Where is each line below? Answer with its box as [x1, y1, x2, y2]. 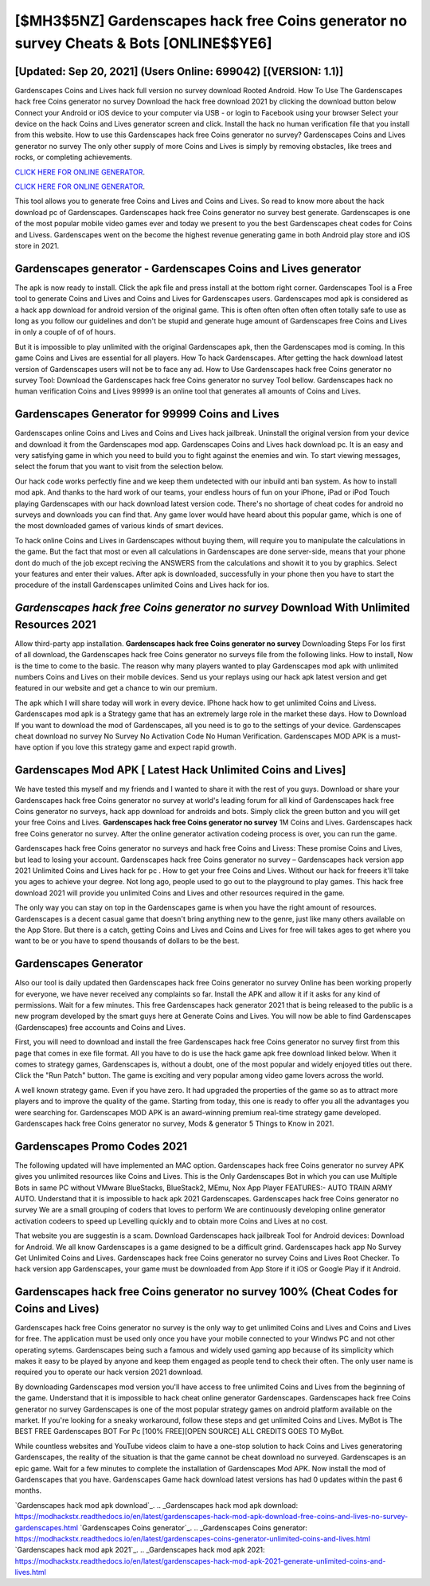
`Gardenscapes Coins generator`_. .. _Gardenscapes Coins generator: [80, 1522, 308, 1533]
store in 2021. [14, 241, 60, 250]
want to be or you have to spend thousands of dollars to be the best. [14, 936, 240, 946]
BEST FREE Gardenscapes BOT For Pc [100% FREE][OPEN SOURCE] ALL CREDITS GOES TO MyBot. [14, 1427, 345, 1436]
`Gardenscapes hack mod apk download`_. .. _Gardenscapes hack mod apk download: [14, 1500, 299, 1510]
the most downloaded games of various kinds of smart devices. [14, 521, 224, 531]
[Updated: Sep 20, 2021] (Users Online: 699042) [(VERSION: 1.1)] [14, 65, 344, 78]
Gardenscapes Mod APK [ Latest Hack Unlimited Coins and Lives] [14, 763, 346, 777]
